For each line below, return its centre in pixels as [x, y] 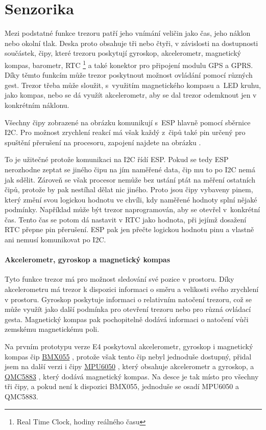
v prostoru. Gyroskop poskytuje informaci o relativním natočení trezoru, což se [128, 299]
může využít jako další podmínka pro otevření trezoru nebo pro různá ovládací [128, 309]
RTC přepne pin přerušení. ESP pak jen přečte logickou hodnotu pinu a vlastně [129, 229]
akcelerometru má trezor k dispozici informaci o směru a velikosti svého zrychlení [132, 289]
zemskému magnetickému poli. [52, 329]
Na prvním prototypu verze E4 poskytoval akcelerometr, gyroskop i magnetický [129, 346]
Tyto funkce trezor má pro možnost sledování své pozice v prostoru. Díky [119, 279]
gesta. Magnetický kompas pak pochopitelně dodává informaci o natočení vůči [127, 319]
